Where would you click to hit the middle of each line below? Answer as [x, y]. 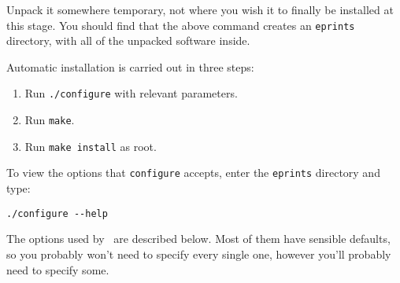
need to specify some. [58, 269]
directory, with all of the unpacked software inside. [128, 40]
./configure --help [57, 213]
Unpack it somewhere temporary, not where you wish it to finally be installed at [200, 9]
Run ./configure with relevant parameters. [131, 93]
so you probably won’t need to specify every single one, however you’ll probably [199, 254]
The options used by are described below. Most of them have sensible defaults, [198, 239]
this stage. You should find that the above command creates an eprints [181, 25]
